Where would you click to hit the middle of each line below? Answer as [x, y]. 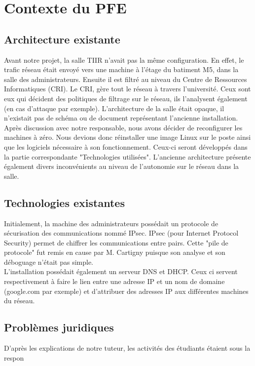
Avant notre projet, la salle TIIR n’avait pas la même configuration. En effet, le [124, 60]
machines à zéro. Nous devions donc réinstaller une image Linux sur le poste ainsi [127, 137]
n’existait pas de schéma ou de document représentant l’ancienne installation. [121, 118]
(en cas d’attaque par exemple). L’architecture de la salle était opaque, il [114, 108]
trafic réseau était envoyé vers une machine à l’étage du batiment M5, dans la [121, 69]
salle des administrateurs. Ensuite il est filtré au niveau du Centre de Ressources [126, 79]
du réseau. [19, 301]
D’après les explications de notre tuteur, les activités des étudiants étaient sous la [127, 348]
